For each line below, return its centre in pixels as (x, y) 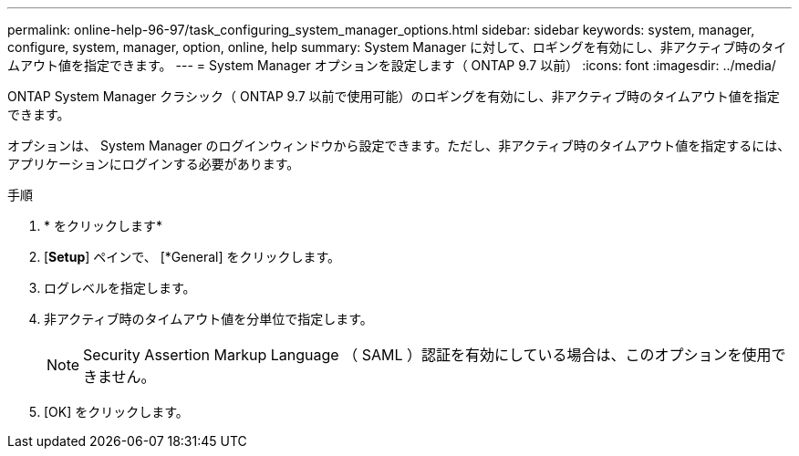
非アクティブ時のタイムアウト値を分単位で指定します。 (208, 319)
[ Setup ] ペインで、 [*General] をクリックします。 (192, 257)
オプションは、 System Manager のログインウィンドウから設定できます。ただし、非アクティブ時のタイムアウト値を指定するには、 (399, 145)
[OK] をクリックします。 (116, 412)
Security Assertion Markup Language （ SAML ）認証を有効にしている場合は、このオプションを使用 (427, 355)
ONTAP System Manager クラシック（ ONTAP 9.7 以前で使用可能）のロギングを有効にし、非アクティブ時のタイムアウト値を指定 (394, 96)
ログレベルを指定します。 (120, 288)
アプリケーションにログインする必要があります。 (154, 164)
